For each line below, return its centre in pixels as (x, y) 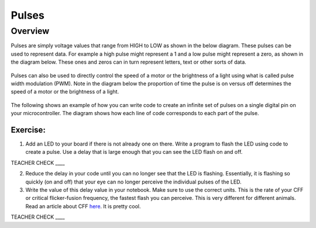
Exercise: (28, 129)
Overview (30, 31)
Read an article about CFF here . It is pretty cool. (83, 206)
